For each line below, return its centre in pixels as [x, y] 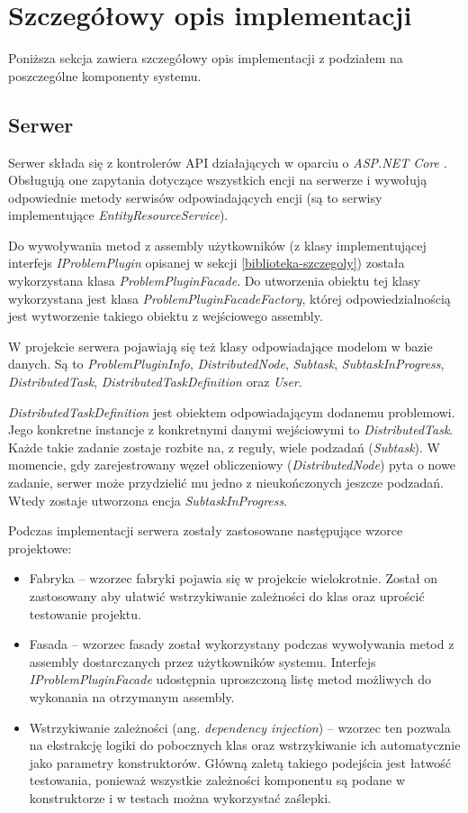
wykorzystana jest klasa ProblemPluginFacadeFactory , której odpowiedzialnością [229, 298]
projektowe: [40, 548]
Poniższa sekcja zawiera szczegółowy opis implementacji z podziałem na [206, 58]
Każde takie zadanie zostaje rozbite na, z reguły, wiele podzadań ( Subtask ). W [224, 447]
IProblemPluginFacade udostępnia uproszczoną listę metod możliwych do [230, 679]
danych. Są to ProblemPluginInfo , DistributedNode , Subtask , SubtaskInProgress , [226, 364]
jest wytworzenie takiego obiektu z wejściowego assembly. [166, 316]
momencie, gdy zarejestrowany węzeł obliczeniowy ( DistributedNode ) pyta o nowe [232, 465]
